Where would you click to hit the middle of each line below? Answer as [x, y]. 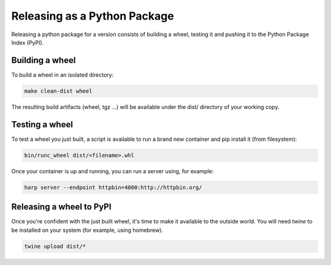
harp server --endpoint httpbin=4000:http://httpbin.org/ [113, 187]
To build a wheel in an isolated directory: [63, 75]
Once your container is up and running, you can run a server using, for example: [112, 171]
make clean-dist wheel [58, 91]
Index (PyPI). [28, 42]
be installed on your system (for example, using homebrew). [87, 230]
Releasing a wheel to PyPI [61, 207]
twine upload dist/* [55, 246]
